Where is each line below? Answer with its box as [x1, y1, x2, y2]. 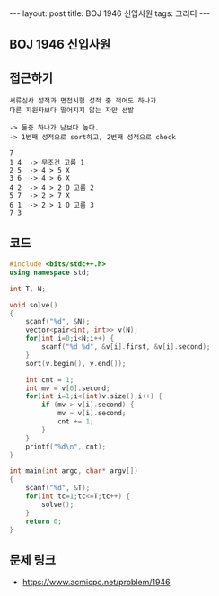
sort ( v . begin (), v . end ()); [25, 359, 127, 368]
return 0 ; [25, 517, 63, 526]
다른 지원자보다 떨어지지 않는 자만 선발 [9, 106, 135, 115]
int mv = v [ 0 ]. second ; [25, 384, 110, 393]
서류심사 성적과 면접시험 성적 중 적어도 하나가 [9, 96, 157, 105]
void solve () [9, 300, 58, 309]
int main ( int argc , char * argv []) [9, 467, 139, 476]
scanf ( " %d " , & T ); [25, 484, 91, 493]
